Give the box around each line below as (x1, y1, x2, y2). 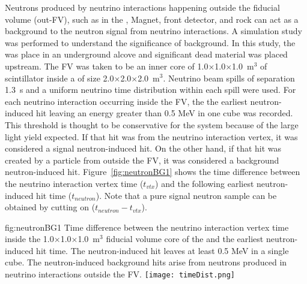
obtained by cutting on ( (5, 201, 96, 213)
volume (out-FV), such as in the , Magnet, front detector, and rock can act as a (5, 13, 299, 25)
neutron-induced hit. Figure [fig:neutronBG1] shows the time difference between (5, 165, 300, 178)
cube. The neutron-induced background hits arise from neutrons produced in (5, 256, 287, 268)
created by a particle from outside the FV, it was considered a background (5, 153, 279, 166)
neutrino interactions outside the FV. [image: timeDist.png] (5, 268, 235, 280)
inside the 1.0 (5, 232, 54, 245)
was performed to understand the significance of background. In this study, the (5, 36, 296, 49)
